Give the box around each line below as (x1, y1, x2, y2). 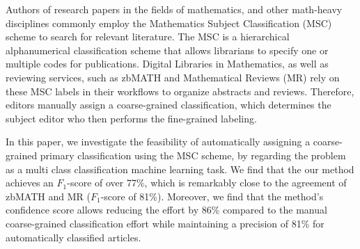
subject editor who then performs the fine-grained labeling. (6, 111, 257, 125)
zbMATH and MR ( (6, 188, 91, 203)
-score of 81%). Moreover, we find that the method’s (100, 188, 324, 203)
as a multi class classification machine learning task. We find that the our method (6, 161, 354, 176)
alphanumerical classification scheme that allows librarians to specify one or (6, 42, 329, 57)
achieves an (6, 175, 54, 190)
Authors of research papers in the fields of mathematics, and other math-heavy (6, 2, 343, 16)
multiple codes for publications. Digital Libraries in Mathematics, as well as (6, 56, 329, 71)
